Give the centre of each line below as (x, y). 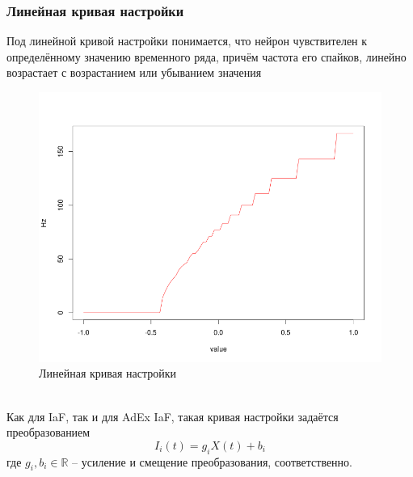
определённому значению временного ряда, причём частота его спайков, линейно (206, 56)
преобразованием (48, 432)
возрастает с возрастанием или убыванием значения (134, 72)
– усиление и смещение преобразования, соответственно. (212, 461)
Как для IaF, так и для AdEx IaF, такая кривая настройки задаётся (173, 416)
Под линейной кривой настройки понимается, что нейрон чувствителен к (187, 41)
